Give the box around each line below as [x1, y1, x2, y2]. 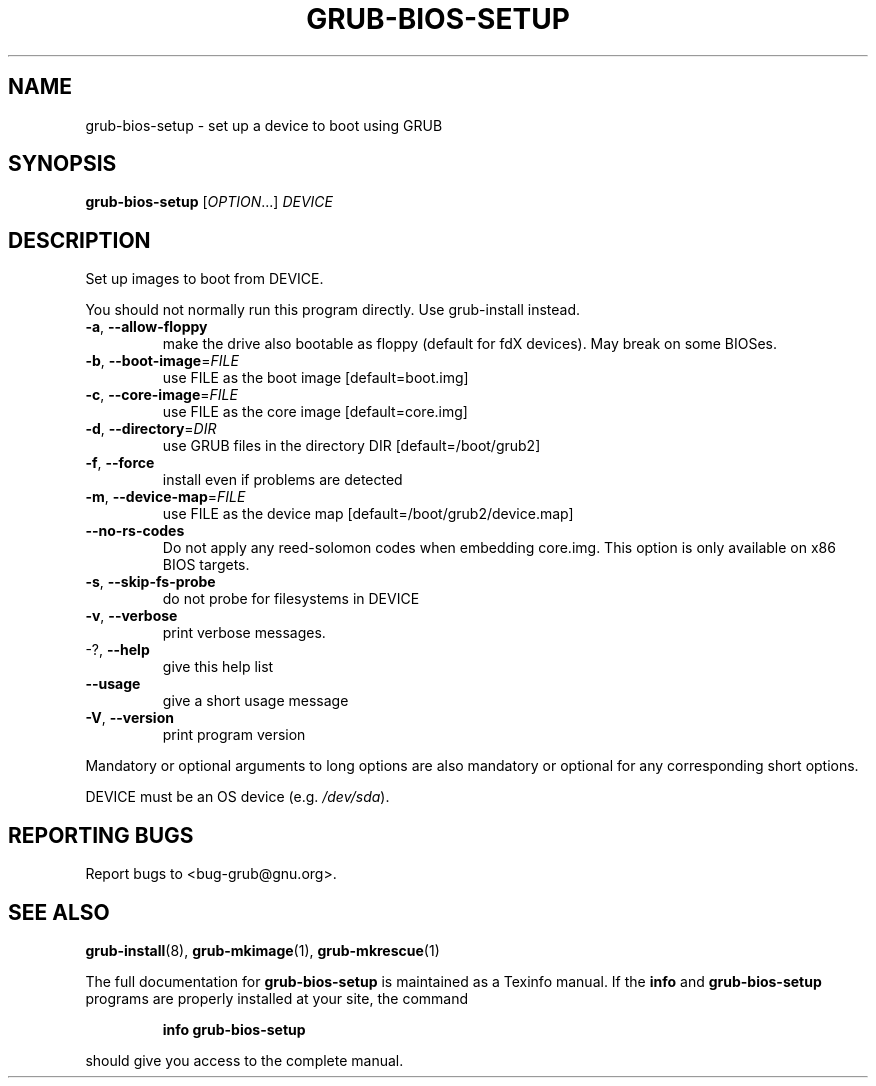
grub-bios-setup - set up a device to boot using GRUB [85, 116, 443, 134]
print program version [162, 726, 306, 744]
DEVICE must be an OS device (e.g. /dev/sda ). [85, 788, 390, 806]
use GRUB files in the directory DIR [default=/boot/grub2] [162, 437, 541, 455]
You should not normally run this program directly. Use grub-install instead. [85, 301, 581, 319]
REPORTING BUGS [8, 822, 194, 848]
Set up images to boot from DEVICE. [85, 270, 324, 288]
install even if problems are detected [162, 471, 403, 489]
